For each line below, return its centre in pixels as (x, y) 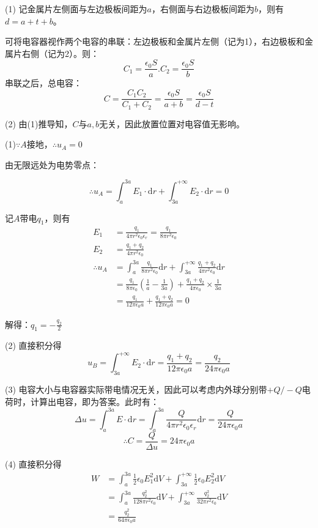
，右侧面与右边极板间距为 (203, 9)
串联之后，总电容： (43, 83)
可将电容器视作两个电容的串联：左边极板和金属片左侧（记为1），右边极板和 (155, 41)
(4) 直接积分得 (33, 463)
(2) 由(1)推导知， (39, 123)
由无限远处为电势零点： (52, 164)
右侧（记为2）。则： (60, 53)
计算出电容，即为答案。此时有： (94, 401)
